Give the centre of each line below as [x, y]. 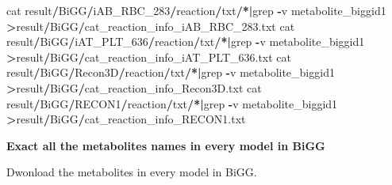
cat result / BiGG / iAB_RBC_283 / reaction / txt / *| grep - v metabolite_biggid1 [196, 10]
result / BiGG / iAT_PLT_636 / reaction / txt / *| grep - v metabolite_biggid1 [186, 42]
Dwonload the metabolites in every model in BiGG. [132, 172]
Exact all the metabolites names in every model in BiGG [166, 145]
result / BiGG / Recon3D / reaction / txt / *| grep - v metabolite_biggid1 [171, 72]
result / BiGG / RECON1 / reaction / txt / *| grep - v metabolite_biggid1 [172, 103]
